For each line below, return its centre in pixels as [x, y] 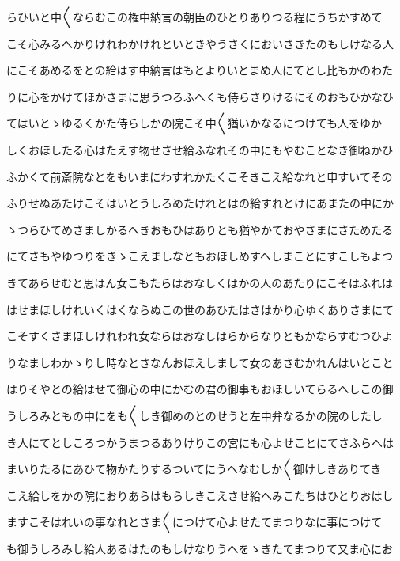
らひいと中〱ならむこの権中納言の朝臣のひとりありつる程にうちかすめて [194, 17]
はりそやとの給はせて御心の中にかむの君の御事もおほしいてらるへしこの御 [200, 389]
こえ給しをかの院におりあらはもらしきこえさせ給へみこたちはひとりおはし [200, 495]
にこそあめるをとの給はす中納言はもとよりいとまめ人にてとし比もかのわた [200, 70]
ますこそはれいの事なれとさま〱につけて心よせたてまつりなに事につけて [194, 522]
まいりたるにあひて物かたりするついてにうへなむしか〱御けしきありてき [194, 469]
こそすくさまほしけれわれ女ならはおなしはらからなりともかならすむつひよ [200, 336]
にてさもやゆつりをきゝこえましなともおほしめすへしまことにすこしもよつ [200, 256]
